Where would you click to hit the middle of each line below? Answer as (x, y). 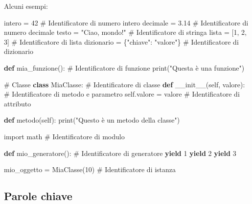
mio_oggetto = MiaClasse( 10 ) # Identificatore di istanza (90, 169)
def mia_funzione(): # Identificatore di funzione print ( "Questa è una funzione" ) (124, 67)
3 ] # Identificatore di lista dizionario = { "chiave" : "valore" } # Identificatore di (121, 41)
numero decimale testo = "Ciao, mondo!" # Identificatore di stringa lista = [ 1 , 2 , (125, 32)
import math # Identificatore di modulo (64, 136)
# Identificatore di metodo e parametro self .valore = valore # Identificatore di (122, 94)
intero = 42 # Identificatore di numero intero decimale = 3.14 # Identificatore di (126, 22)
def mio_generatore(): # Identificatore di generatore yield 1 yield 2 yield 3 (120, 153)
